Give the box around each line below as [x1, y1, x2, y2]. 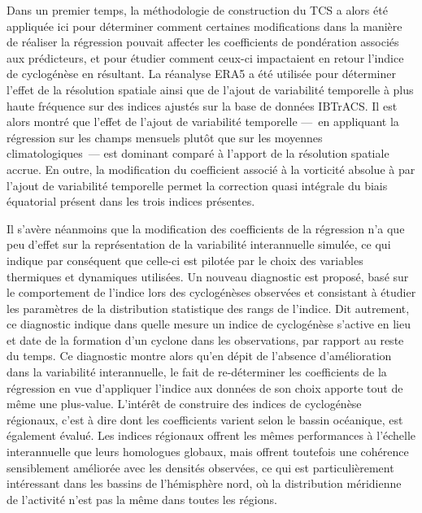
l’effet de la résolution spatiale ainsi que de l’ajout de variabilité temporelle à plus [7, 80, 414, 98]
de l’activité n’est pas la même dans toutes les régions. [7, 490, 277, 507]
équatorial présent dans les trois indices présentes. [7, 193, 255, 210]
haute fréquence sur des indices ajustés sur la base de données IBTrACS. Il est [7, 97, 398, 114]
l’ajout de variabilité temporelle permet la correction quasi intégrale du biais [7, 176, 388, 193]
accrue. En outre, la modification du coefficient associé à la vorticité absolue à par [7, 160, 415, 177]
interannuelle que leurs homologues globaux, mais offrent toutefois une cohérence [7, 443, 409, 460]
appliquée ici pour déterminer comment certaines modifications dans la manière [7, 17, 402, 34]
